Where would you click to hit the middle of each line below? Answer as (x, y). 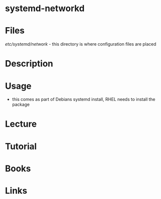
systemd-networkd (45, 8)
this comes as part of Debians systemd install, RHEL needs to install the (84, 99)
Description (29, 64)
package (21, 104)
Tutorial (21, 146)
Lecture (21, 124)
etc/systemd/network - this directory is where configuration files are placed (81, 44)
